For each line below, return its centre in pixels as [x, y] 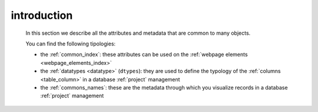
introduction [42, 15]
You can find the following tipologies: [71, 44]
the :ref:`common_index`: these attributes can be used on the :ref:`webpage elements [144, 55]
